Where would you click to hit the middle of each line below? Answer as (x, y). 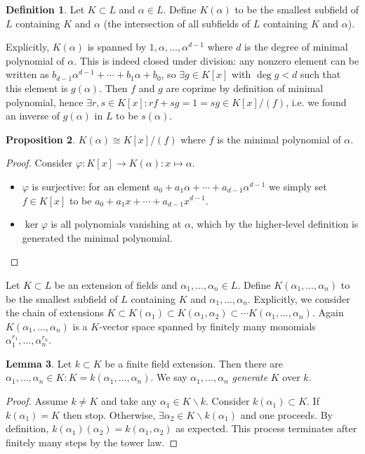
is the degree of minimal (296, 47)
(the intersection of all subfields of (177, 23)
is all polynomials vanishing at (116, 224)
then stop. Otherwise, (109, 414)
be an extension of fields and (116, 284)
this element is (37, 87)
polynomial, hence (45, 102)
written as (27, 74)
